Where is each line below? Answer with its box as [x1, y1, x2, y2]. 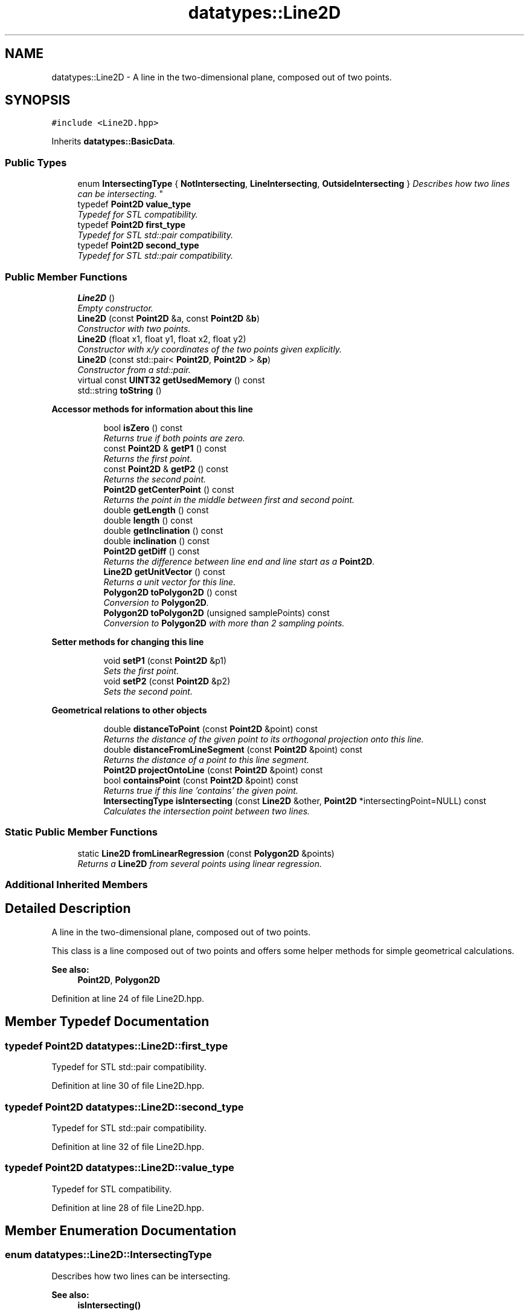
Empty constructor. [77, 302, 153, 313]
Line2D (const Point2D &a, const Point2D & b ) [77, 313, 260, 323]
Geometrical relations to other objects [51, 704, 207, 715]
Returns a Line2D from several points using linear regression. [77, 858, 322, 869]
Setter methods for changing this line [51, 636, 204, 647]
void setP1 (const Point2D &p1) [103, 655, 227, 666]
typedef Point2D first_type [77, 219, 185, 230]
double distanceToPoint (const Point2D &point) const [103, 723, 318, 734]
